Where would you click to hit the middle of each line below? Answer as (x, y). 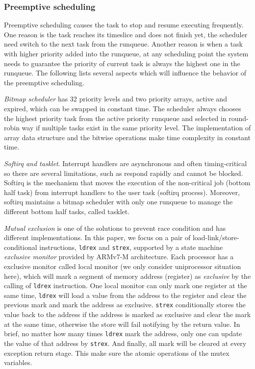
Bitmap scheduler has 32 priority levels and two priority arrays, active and (115, 99)
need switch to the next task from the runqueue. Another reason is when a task (124, 44)
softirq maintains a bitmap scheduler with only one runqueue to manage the (118, 202)
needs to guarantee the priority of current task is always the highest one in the (122, 63)
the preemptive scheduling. (44, 82)
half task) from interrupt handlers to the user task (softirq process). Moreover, (122, 192)
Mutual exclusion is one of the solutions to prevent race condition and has (115, 228)
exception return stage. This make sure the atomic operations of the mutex (117, 353)
